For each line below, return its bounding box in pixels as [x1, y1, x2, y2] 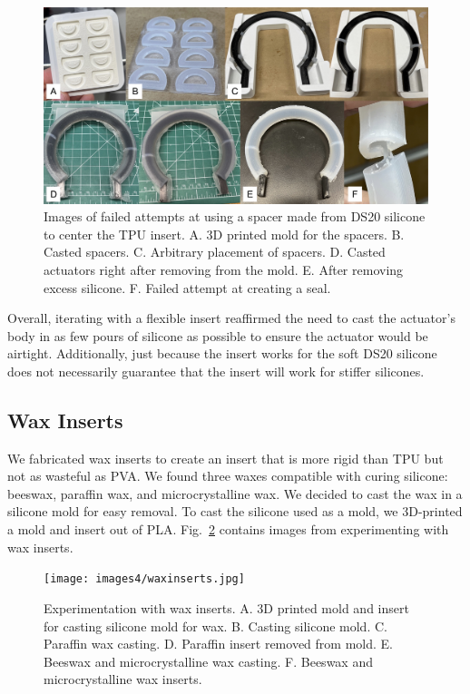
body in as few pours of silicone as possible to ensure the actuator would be [7, 326, 428, 345]
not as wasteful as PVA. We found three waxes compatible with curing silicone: [7, 466, 448, 485]
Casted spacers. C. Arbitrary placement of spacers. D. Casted [44, 242, 386, 261]
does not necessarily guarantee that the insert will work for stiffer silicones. [7, 361, 425, 380]
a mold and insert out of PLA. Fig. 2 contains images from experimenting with [7, 520, 449, 539]
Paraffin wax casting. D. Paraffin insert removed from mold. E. [44, 634, 393, 653]
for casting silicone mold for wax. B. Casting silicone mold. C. [44, 616, 387, 635]
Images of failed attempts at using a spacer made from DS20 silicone [44, 207, 426, 226]
